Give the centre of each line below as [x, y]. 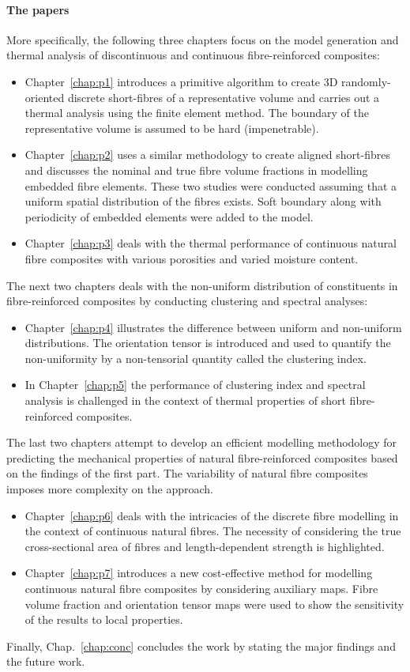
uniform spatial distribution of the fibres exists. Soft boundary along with [203, 201]
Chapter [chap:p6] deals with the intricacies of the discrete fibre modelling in [212, 515]
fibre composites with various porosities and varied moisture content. [192, 258]
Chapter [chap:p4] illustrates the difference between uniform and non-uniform [213, 327]
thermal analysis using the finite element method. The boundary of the [197, 113]
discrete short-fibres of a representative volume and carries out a [224, 97]
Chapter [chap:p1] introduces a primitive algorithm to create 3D [181, 81]
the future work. [46, 661]
